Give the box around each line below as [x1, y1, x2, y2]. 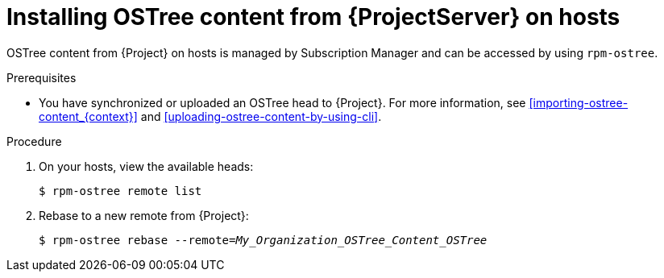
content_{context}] [39, 109, 138, 123]
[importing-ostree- [529, 95, 629, 110]
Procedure [6, 134, 62, 148]
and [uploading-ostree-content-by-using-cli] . [140, 109, 382, 123]
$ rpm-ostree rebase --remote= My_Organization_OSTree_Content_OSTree [39, 233, 488, 247]
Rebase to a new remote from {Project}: [39, 208, 249, 222]
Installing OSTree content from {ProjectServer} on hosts [6, 3, 620, 31]
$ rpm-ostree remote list [39, 184, 202, 197]
